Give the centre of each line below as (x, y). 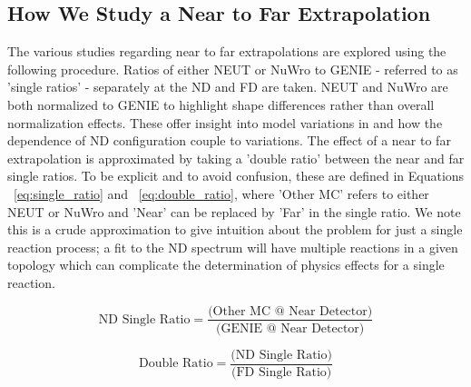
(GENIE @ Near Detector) (290, 328)
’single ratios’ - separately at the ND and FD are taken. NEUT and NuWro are (228, 87)
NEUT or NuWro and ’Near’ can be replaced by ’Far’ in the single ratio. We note (234, 211)
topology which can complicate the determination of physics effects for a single (226, 265)
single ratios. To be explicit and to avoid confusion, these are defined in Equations (236, 176)
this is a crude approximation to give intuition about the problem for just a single (235, 229)
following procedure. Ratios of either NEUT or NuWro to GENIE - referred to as (233, 69)
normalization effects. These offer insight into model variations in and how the (225, 122)
